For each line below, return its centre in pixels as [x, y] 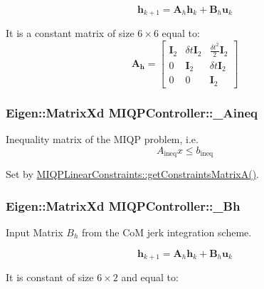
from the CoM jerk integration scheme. [167, 232]
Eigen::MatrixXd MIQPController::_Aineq [132, 112]
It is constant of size [50, 277]
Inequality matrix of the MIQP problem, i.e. [102, 139]
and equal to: [150, 277]
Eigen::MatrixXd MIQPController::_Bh [123, 205]
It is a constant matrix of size [70, 33]
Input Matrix [35, 232]
